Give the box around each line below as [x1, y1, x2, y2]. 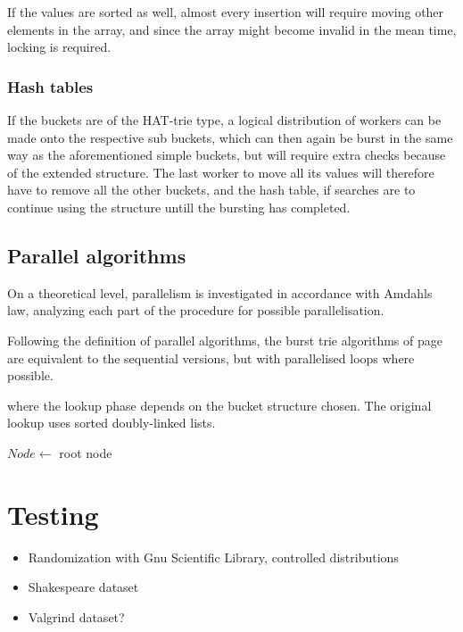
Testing [7, 495, 99, 532]
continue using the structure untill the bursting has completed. [7, 197, 351, 216]
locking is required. [7, 37, 112, 56]
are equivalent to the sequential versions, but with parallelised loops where [7, 348, 415, 367]
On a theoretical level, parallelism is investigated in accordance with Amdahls [7, 283, 433, 302]
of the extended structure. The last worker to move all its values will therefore [7, 162, 434, 181]
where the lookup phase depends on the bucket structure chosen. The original [7, 395, 432, 414]
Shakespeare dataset [28, 578, 139, 596]
